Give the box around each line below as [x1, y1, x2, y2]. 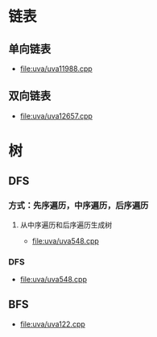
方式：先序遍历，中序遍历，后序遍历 [8, 200, 149, 211]
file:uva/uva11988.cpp [19, 64, 93, 73]
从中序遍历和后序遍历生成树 [19, 219, 113, 230]
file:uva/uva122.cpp [19, 319, 86, 329]
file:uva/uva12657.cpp [19, 110, 93, 121]
